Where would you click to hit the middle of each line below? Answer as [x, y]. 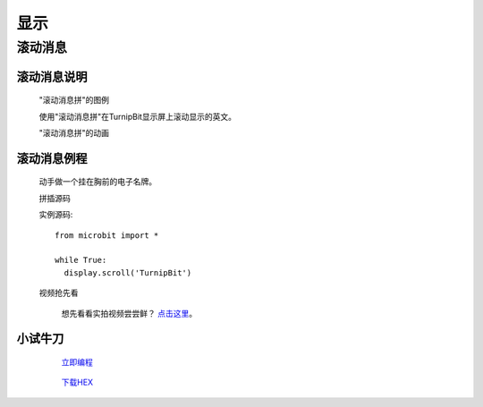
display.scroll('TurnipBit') [128, 272]
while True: [81, 260]
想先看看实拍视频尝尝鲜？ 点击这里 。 [129, 313]
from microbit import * [107, 235]
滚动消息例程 [52, 158]
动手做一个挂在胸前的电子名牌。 [97, 182]
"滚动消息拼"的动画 [74, 133]
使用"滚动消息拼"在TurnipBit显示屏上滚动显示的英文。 [138, 116]
